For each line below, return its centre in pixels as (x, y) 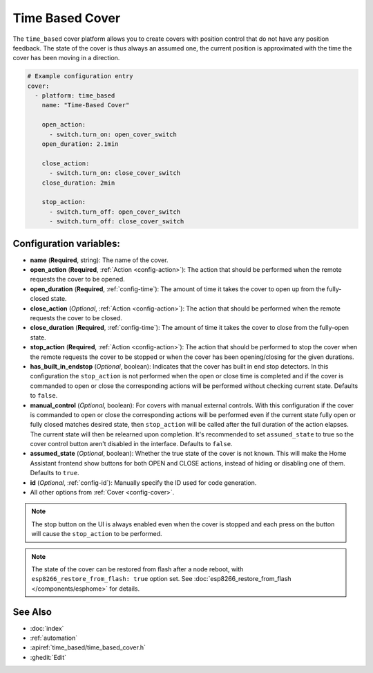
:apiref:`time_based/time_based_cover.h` (88, 647)
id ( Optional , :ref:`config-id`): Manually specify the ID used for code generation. (143, 482)
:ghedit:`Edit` (48, 657)
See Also (32, 612)
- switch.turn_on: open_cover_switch (113, 134)
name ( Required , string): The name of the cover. (99, 260)
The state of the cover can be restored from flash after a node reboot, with (137, 569)
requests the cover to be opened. (78, 279)
